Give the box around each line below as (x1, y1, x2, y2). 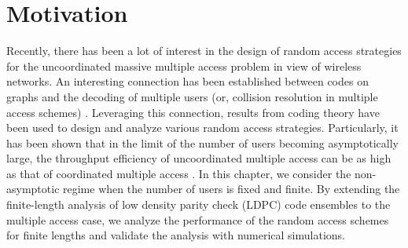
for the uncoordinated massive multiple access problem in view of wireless (6, 57, 362, 74)
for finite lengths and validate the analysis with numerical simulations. (6, 227, 345, 243)
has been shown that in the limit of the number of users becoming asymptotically (6, 134, 399, 151)
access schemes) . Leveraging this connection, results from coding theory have (6, 104, 380, 120)
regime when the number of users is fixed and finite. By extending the (63, 181, 400, 197)
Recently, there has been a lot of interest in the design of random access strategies (6, 42, 402, 59)
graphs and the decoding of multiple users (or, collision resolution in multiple (6, 88, 378, 104)
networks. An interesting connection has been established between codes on (6, 73, 369, 89)
